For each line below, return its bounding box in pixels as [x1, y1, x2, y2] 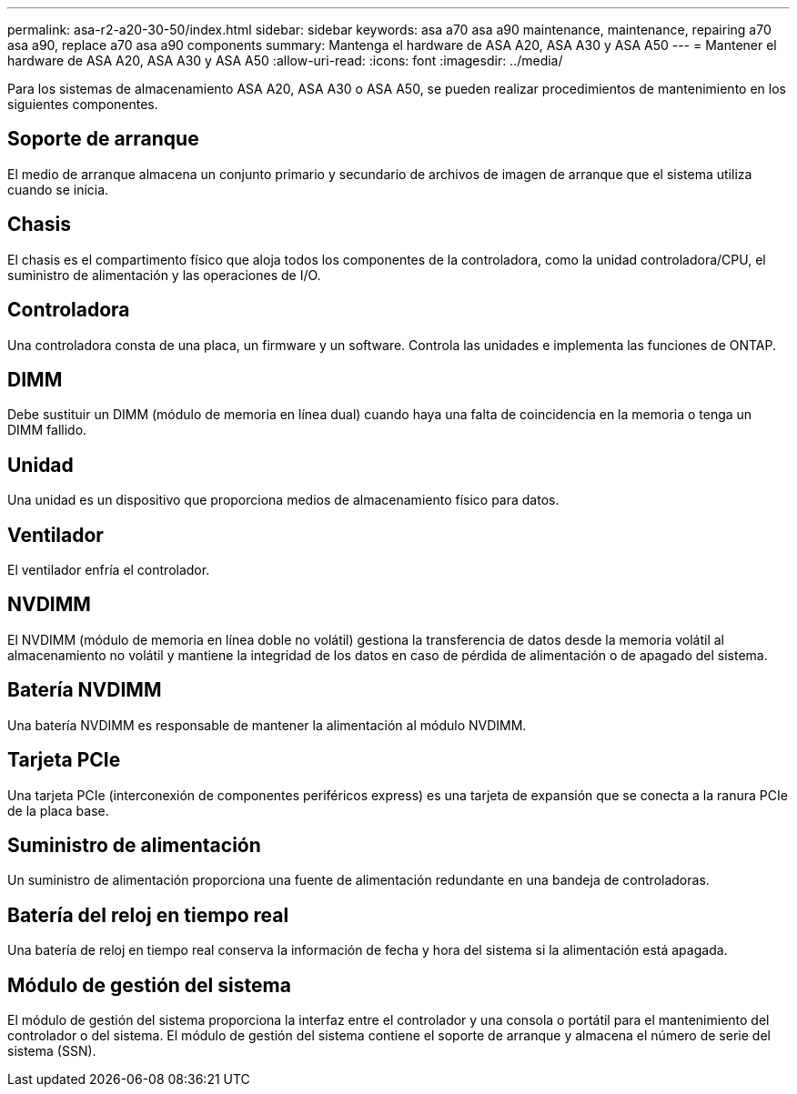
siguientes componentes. [7, 96, 158, 112]
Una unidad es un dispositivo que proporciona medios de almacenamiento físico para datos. [7, 492, 560, 508]
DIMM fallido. [7, 422, 87, 438]
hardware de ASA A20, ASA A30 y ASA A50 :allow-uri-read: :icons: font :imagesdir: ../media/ [7, 53, 563, 68]
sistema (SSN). [7, 1043, 96, 1059]
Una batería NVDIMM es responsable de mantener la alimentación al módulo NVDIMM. [7, 717, 527, 733]
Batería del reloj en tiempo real [7, 903, 289, 927]
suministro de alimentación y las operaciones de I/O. [7, 266, 321, 283]
